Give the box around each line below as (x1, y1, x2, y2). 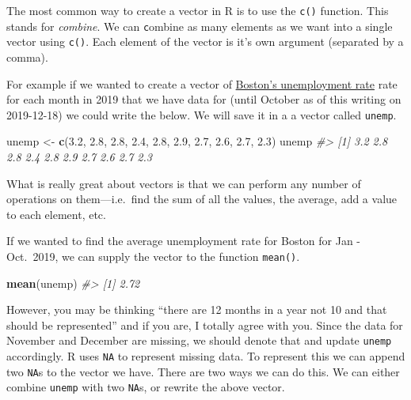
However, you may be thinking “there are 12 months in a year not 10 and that (6, 301, 387, 318)
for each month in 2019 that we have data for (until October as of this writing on (6, 91, 401, 108)
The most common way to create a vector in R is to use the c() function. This (6, 2, 389, 18)
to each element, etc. (6, 206, 106, 222)
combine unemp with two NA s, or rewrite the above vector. (6, 379, 285, 395)
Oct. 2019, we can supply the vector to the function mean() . (6, 247, 300, 264)
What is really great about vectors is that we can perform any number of (6, 175, 361, 191)
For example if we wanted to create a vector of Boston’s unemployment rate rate (6, 75, 398, 92)
